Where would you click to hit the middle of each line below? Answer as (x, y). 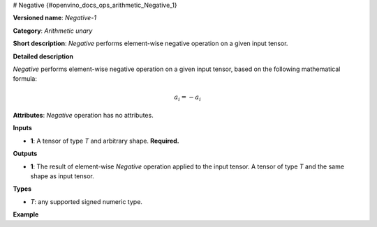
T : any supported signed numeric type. (87, 201)
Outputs (25, 154)
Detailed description (43, 56)
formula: (25, 79)
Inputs (23, 128)
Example (26, 214)
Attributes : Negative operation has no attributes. (83, 116)
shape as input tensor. (62, 176)
